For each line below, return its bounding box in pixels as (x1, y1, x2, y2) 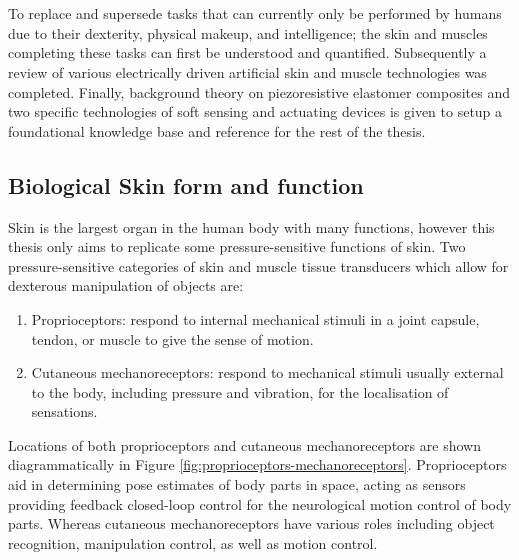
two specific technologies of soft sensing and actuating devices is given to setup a (8, 101, 503, 122)
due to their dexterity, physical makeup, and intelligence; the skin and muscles (8, 22, 488, 43)
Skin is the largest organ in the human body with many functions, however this (8, 216, 495, 237)
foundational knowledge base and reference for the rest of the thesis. (8, 120, 426, 141)
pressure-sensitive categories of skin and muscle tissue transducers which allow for (8, 255, 509, 276)
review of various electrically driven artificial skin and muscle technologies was (8, 61, 487, 82)
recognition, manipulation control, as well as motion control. (8, 532, 378, 553)
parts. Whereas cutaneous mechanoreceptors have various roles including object (8, 513, 495, 534)
